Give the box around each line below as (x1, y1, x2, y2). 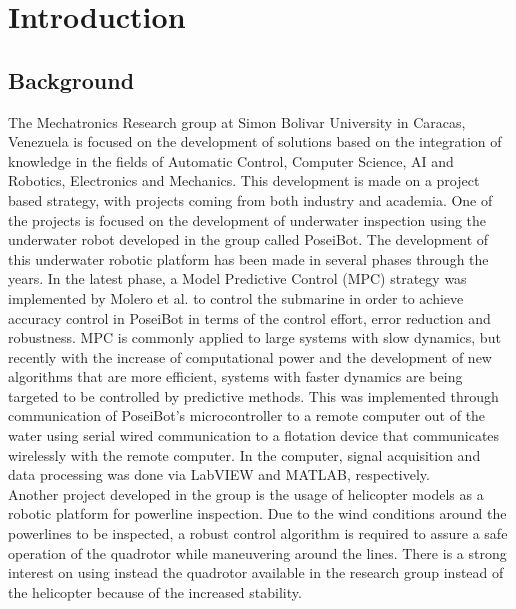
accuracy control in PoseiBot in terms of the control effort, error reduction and (8, 307, 491, 328)
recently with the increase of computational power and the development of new (8, 346, 492, 367)
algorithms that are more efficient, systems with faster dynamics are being (8, 366, 463, 387)
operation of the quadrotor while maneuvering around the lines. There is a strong (8, 542, 507, 563)
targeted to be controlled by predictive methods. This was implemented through (8, 385, 499, 406)
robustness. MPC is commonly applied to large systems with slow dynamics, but (8, 327, 501, 348)
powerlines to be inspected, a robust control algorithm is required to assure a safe (8, 523, 508, 544)
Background (8, 64, 135, 95)
